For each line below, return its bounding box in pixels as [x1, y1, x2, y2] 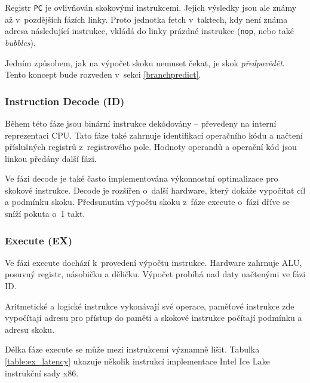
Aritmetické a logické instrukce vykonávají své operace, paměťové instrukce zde [5, 299, 294, 312]
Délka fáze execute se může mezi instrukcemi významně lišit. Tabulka [5, 343, 260, 356]
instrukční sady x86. [5, 366, 79, 379]
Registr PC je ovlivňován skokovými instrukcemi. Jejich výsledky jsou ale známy [5, 1, 297, 13]
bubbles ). [5, 36, 36, 48]
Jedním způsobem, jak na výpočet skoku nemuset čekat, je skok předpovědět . [5, 56, 285, 69]
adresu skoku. [5, 323, 55, 335]
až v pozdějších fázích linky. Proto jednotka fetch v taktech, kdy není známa [5, 13, 288, 25]
